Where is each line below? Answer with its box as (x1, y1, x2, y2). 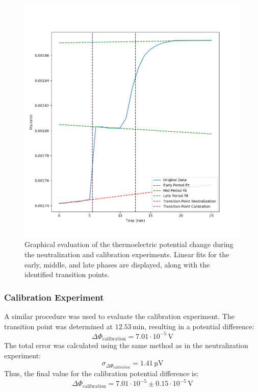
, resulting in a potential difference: (144, 321, 254, 331)
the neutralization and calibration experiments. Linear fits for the (24, 249, 229, 259)
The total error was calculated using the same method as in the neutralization (4, 340, 248, 351)
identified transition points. (24, 269, 110, 280)
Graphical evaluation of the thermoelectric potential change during (24, 239, 234, 250)
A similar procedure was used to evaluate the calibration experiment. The (4, 310, 235, 321)
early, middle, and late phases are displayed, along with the (24, 259, 210, 269)
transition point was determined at (4, 321, 113, 331)
